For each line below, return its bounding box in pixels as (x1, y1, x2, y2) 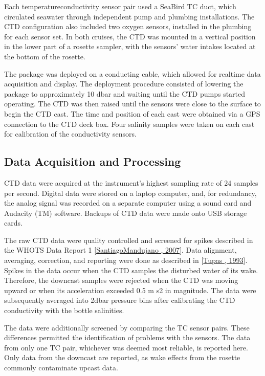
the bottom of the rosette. (4, 51, 85, 61)
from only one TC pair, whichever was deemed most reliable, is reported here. (4, 342, 248, 352)
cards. (4, 217, 23, 228)
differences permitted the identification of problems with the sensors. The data (4, 332, 251, 343)
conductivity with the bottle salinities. (4, 305, 124, 316)
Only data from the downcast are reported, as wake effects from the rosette (4, 352, 240, 363)
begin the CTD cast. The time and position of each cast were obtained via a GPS (4, 108, 260, 119)
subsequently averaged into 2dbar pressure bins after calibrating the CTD (4, 295, 235, 305)
